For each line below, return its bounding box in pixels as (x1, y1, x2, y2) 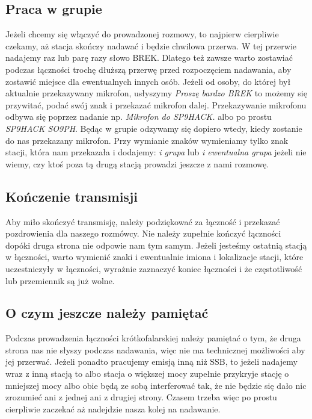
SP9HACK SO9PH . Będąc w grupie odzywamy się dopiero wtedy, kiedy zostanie (5, 122, 302, 134)
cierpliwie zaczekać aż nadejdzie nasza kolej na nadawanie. (5, 402, 221, 415)
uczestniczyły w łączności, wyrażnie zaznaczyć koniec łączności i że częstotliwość (5, 262, 302, 275)
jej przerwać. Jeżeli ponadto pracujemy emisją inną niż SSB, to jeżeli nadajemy (5, 355, 298, 368)
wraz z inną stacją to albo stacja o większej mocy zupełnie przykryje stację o (5, 367, 289, 380)
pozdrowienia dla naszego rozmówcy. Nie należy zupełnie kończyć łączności (5, 227, 281, 240)
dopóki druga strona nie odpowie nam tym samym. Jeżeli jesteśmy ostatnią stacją (5, 238, 307, 251)
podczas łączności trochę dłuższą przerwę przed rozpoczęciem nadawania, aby (5, 63, 292, 75)
